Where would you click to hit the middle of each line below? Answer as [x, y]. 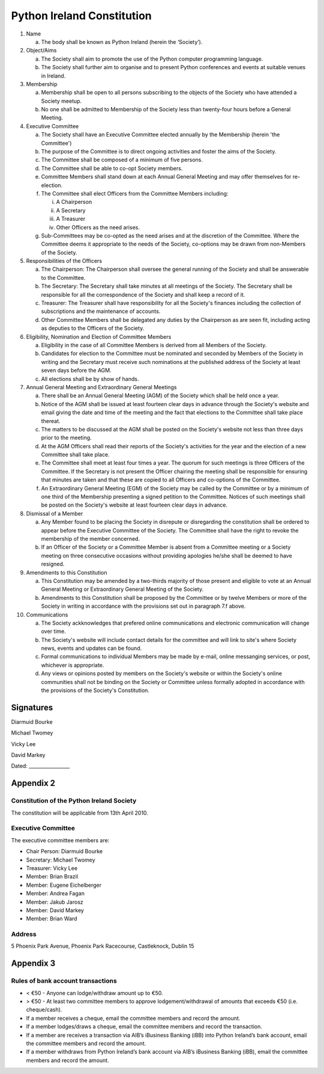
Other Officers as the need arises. [98, 227]
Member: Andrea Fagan [55, 893]
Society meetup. [61, 101]
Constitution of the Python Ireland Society [74, 801]
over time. [53, 631]
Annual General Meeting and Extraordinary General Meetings [101, 387]
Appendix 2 [33, 783]
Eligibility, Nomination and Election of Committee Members [99, 336]
